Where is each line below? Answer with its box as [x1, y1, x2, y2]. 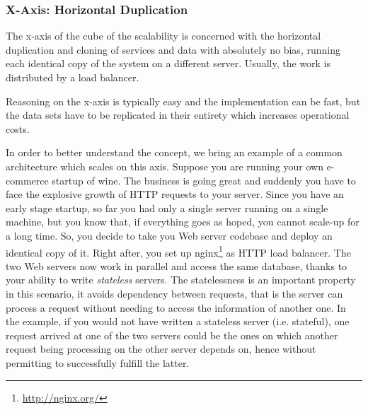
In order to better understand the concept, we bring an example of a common [6, 145, 343, 160]
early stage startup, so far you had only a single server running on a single [6, 200, 328, 215]
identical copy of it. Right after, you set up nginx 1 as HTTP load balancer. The [6, 242, 351, 259]
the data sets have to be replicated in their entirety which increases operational [6, 107, 350, 122]
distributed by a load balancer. [6, 70, 139, 84]
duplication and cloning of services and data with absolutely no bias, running [6, 42, 340, 57]
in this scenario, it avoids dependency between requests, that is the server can [6, 286, 343, 300]
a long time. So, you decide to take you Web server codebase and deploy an [6, 228, 333, 242]
